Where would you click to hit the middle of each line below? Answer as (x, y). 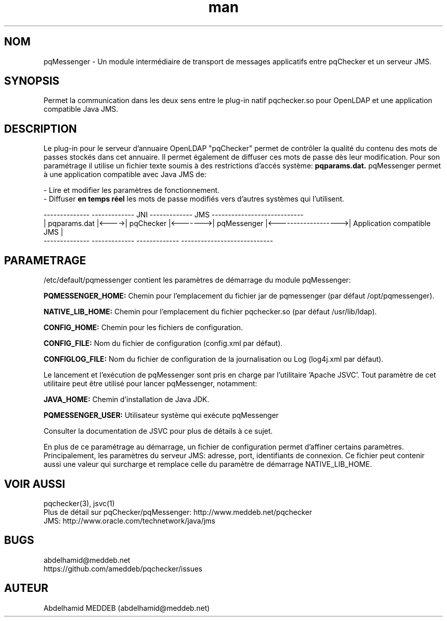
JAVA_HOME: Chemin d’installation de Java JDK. (126, 400)
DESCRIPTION (41, 129)
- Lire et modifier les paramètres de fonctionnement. (132, 190)
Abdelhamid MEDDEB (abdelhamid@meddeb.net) (127, 608)
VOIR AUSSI (35, 484)
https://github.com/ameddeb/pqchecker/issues (123, 568)
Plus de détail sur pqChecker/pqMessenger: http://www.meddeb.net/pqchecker (178, 512)
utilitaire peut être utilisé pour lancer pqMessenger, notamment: (150, 384)
